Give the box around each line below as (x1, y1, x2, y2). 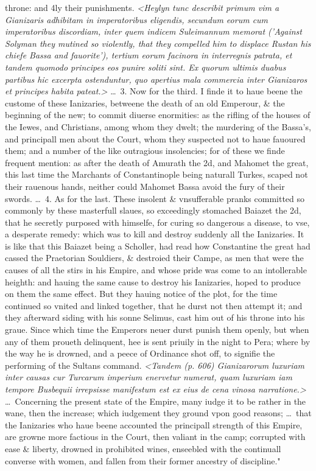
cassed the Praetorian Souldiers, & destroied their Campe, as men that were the (5, 251, 304, 264)
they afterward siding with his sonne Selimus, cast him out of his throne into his (5, 311, 305, 324)
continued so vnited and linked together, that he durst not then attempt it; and (5, 299, 303, 312)
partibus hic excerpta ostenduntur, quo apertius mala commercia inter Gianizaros (5, 72, 307, 85)
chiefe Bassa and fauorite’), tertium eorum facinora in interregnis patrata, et (5, 49, 292, 61)
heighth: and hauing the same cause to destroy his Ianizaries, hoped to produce (5, 275, 301, 288)
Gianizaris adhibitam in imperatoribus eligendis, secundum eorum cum (5, 13, 269, 26)
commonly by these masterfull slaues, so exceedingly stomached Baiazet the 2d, (5, 204, 301, 217)
